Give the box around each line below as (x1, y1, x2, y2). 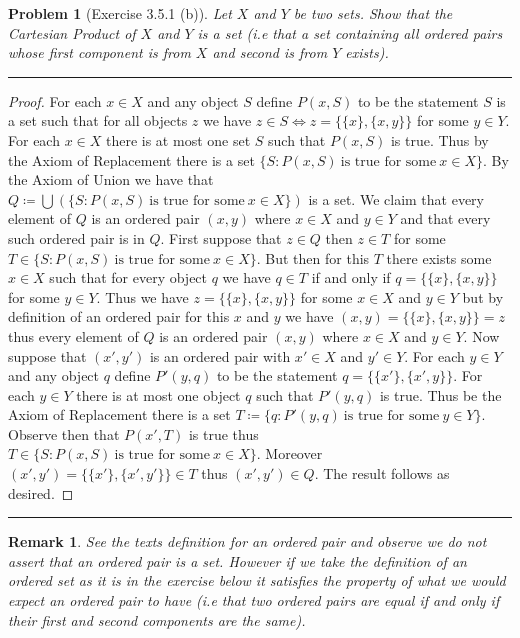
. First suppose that (160, 227, 282, 248)
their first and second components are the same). (8, 609, 306, 630)
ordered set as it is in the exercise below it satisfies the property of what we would (8, 570, 506, 591)
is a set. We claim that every (308, 188, 485, 209)
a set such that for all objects (8, 110, 188, 131)
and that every (400, 208, 491, 229)
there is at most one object (76, 384, 241, 405)
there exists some (386, 247, 492, 268)
